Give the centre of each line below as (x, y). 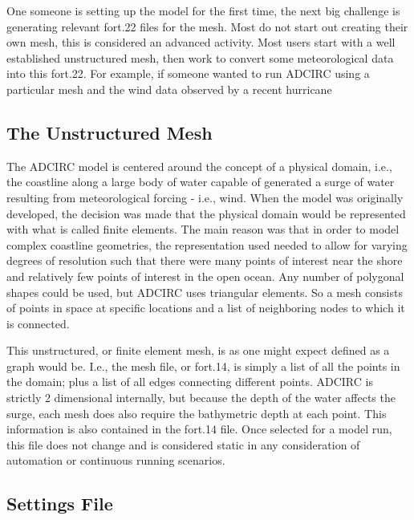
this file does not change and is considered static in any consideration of (183, 444)
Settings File (60, 504)
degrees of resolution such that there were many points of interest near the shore (205, 260)
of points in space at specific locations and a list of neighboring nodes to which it (206, 308)
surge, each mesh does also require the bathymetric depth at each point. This (197, 413)
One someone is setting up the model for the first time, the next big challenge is (203, 10)
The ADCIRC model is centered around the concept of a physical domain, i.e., (199, 166)
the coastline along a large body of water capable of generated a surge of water (201, 182)
